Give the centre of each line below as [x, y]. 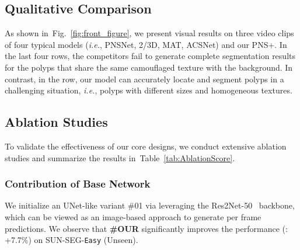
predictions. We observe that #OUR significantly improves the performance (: [146, 228]
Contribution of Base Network [78, 184]
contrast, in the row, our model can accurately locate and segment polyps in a [144, 79]
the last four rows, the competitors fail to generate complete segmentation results [150, 56]
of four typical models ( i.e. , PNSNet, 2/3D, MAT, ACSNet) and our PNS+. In [146, 44]
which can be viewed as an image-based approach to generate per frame [133, 216]
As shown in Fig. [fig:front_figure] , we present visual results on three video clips [149, 33]
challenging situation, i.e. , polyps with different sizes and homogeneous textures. [149, 90]
